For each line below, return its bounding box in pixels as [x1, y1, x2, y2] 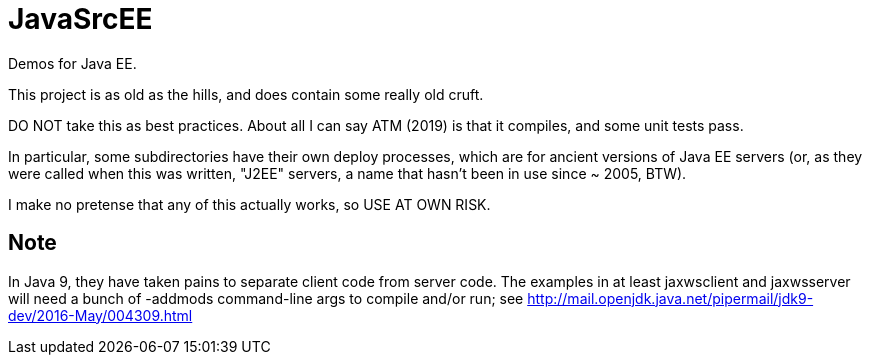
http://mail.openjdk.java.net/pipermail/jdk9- [527, 289, 814, 307]
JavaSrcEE [8, 2, 153, 36]
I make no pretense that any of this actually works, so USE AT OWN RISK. [8, 195, 491, 213]
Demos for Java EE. [8, 54, 137, 72]
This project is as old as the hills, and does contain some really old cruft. [8, 85, 484, 103]
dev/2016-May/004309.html [8, 306, 193, 324]
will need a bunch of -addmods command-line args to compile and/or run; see [8, 289, 524, 307]
